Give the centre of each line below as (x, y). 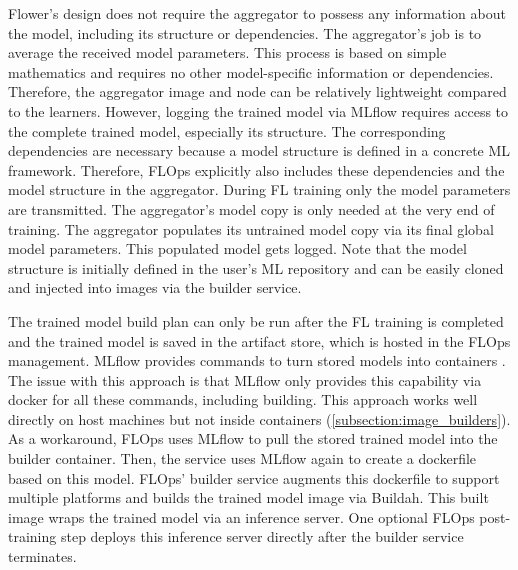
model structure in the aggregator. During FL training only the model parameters (259, 189)
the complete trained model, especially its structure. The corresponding (227, 130)
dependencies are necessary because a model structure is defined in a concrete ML (259, 150)
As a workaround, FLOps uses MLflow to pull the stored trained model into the (253, 438)
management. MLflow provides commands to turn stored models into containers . (257, 360)
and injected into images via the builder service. (155, 287)
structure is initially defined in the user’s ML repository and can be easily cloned (256, 267)
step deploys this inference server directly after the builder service (262, 536)
